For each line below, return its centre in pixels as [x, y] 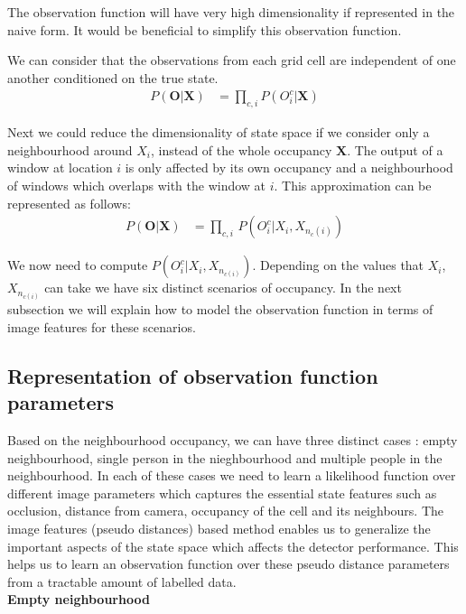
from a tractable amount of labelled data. [122, 581]
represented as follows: [69, 203]
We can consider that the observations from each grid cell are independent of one [232, 60]
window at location [60, 167]
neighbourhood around [70, 149]
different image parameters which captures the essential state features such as [222, 493]
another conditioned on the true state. [113, 77]
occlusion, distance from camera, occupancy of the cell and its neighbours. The [226, 511]
